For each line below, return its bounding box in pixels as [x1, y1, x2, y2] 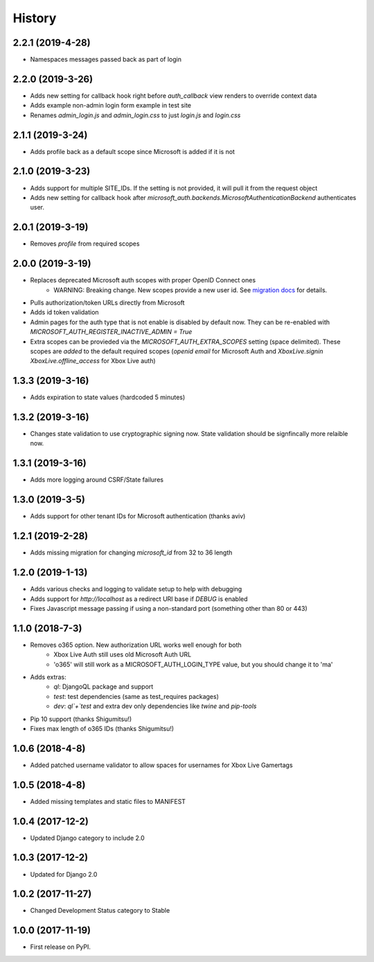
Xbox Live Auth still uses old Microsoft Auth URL [53, 650, 192, 659]
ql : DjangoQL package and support [53, 682, 154, 691]
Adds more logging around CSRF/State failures [30, 475, 164, 484]
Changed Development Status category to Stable [30, 906, 170, 915]
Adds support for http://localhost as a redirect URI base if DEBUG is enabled [30, 594, 249, 603]
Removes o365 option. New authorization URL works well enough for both [30, 641, 242, 649]
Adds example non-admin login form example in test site [30, 101, 192, 110]
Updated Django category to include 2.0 [30, 834, 145, 842]
